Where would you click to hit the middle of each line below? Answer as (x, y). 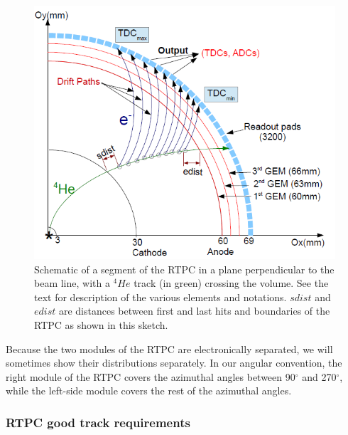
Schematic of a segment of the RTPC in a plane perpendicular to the (184, 269)
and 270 (319, 376)
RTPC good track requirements (98, 422)
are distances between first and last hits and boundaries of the (194, 311)
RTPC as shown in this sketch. (101, 324)
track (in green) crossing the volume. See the (231, 283)
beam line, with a (72, 283)
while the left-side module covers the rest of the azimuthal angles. (149, 391)
